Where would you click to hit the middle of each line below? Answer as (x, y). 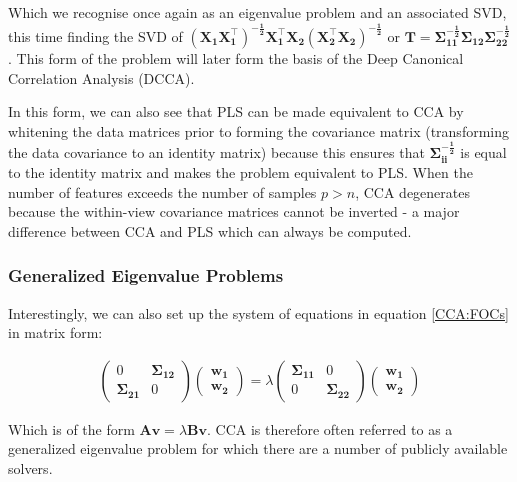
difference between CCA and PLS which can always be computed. (210, 230)
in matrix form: (55, 332)
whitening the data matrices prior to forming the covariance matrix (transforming (258, 130)
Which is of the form (71, 428)
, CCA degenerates (412, 191)
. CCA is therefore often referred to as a (330, 428)
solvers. (30, 467)
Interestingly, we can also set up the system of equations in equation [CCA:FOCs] (258, 312)
